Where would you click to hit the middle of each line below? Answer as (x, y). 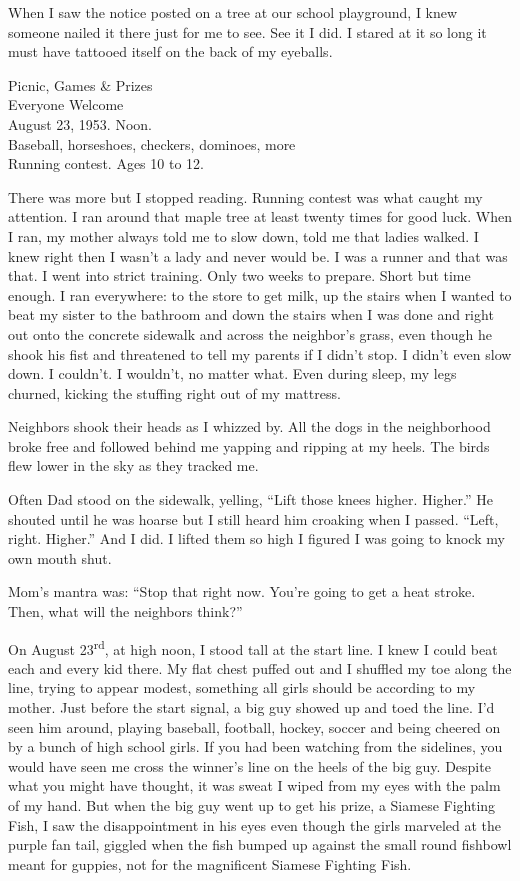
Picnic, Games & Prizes (80, 84)
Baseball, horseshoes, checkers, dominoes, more (152, 143)
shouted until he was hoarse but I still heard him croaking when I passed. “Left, (253, 518)
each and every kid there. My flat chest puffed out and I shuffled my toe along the (260, 667)
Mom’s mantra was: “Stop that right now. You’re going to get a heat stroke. (242, 591)
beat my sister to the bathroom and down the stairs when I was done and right (251, 314)
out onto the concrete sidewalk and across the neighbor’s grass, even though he (250, 333)
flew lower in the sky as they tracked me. (133, 465)
